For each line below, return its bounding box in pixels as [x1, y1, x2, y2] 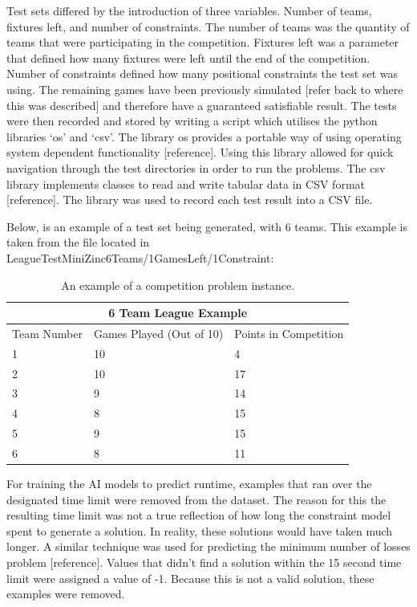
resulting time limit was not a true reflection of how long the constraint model [6, 507, 391, 523]
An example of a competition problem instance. [61, 276, 295, 293]
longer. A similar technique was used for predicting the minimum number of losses [6, 538, 411, 555]
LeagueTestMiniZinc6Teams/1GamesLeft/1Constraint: [6, 249, 274, 266]
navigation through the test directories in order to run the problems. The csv [6, 159, 386, 176]
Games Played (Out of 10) [93, 324, 224, 341]
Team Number [12, 324, 83, 341]
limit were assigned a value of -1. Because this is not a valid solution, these [6, 569, 374, 586]
